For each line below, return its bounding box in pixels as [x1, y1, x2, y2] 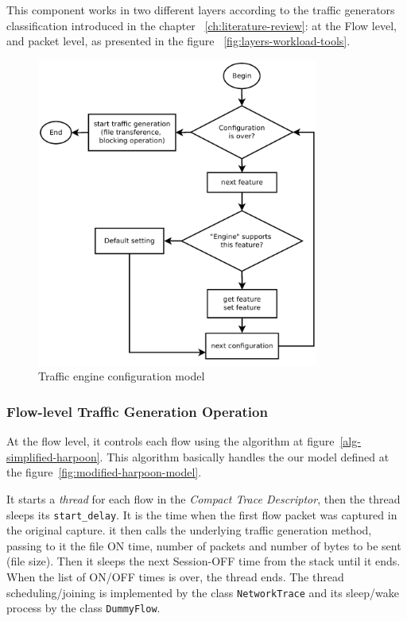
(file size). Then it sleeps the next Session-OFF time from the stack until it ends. [6, 553, 401, 569]
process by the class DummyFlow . [6, 600, 161, 616]
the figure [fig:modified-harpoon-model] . [6, 464, 202, 480]
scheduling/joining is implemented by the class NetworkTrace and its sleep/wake [6, 584, 399, 600]
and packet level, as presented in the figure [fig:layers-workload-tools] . [6, 33, 351, 49]
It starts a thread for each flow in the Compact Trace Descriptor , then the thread [6, 490, 401, 507]
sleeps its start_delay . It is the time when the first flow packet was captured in [6, 506, 397, 523]
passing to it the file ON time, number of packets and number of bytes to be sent [6, 537, 401, 553]
